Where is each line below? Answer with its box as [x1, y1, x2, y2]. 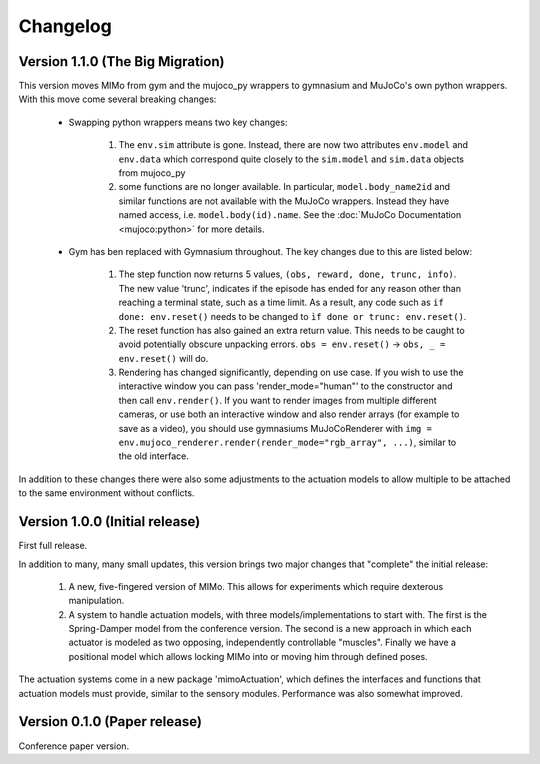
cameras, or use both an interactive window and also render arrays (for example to [118, 408, 460, 420]
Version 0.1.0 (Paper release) [18, 713, 202, 730]
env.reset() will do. [118, 352, 209, 364]
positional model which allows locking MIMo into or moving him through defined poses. [68, 650, 429, 662]
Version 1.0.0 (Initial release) [18, 513, 201, 530]
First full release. [18, 540, 88, 552]
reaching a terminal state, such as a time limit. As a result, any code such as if [118, 296, 444, 309]
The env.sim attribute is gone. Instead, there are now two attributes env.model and [118, 139, 469, 151]
